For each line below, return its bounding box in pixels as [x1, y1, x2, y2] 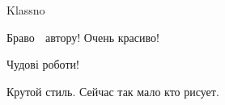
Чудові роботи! [6, 56, 79, 73]
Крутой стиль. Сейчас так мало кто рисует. [6, 82, 219, 99]
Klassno [6, 2, 45, 18]
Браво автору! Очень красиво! [6, 28, 159, 45]
